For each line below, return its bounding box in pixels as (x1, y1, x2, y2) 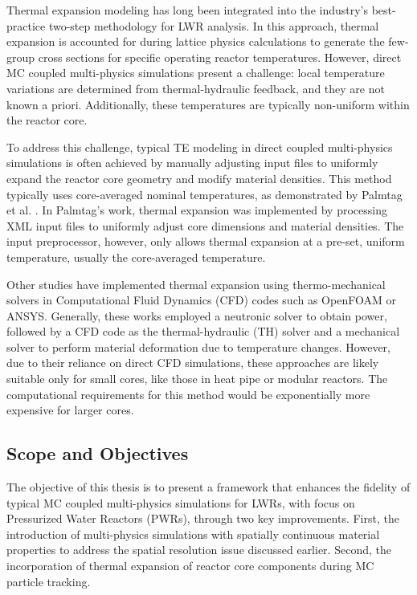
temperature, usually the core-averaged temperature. (6, 248, 266, 265)
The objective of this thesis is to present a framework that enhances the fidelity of (6, 479, 411, 495)
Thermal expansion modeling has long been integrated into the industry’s (6, 2, 369, 18)
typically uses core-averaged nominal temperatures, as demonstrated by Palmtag (6, 185, 403, 202)
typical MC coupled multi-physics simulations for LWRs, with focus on (6, 494, 355, 511)
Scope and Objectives (6, 441, 189, 466)
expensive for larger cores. (6, 401, 134, 418)
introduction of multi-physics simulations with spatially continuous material (6, 525, 380, 542)
